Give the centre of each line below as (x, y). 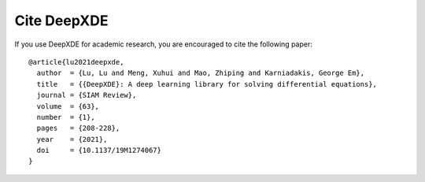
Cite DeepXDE (61, 20)
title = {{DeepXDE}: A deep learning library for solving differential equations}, (207, 84)
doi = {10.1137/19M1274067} (99, 150)
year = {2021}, (72, 139)
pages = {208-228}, (78, 128)
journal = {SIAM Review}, (87, 95)
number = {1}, (66, 117)
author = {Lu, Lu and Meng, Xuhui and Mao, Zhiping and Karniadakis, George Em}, (201, 73)
